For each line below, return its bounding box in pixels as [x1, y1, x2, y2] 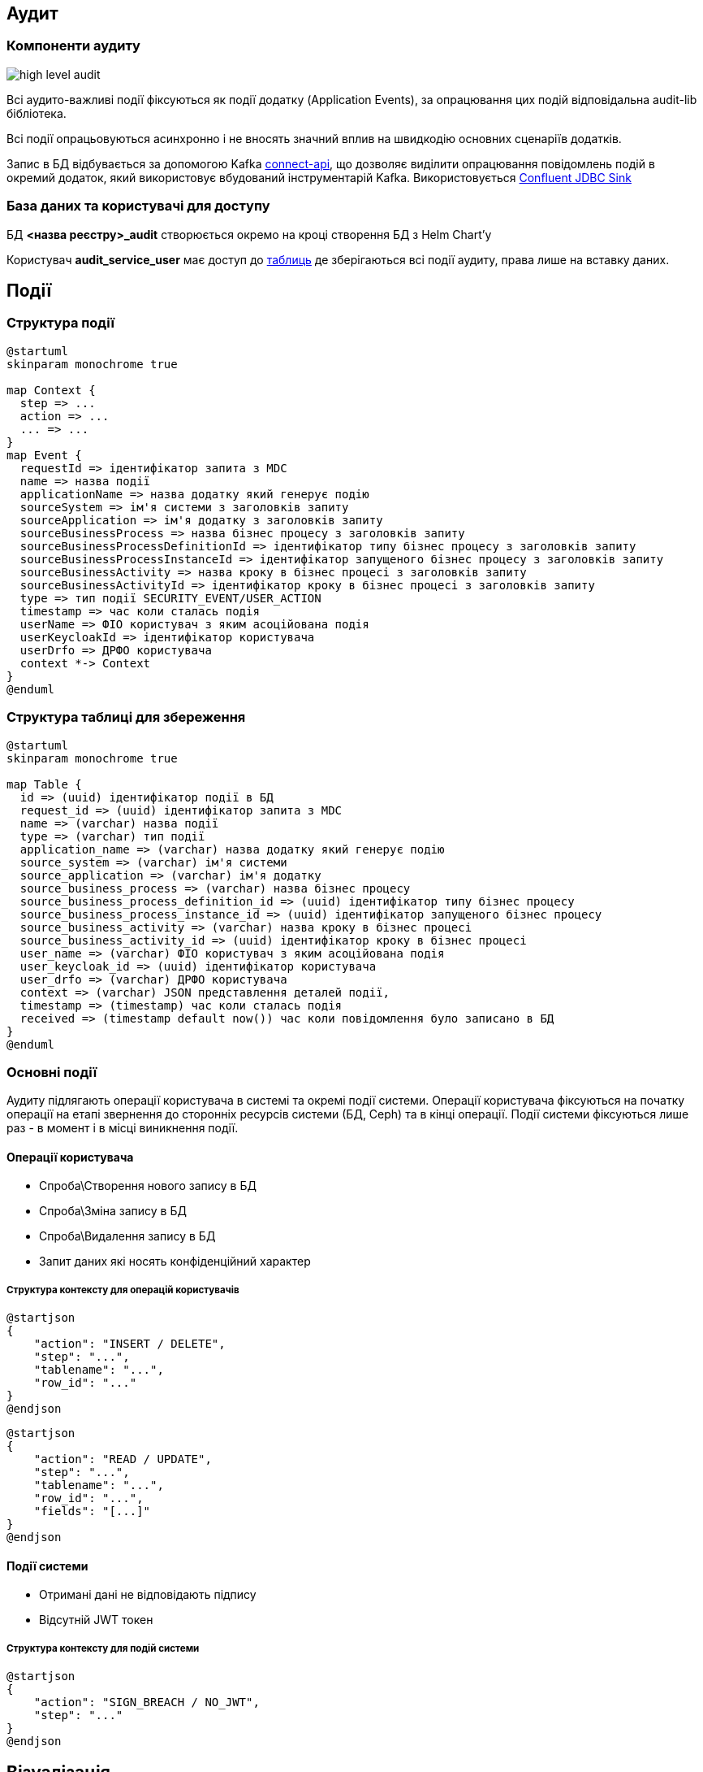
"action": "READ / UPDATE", [33, 1453, 212, 1466]
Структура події [6, 315, 115, 332]
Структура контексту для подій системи [6, 1642, 200, 1654]
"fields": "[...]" [33, 1505, 151, 1518]
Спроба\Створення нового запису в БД [39, 1179, 257, 1193]
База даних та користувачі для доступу [6, 198, 270, 215]
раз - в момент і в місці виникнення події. [6, 1121, 239, 1136]
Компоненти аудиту [6, 37, 140, 54]
